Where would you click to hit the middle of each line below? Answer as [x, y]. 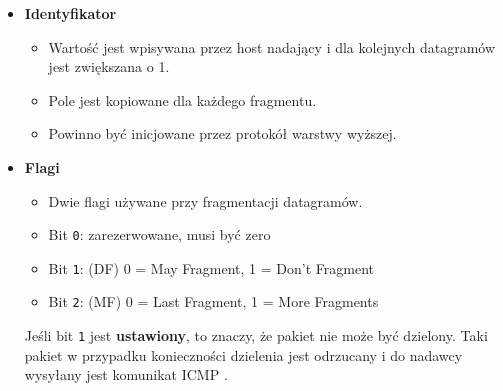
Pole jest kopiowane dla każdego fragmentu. [182, 99]
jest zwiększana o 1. [109, 66]
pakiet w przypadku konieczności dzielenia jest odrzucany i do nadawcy [243, 354]
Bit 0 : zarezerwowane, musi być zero [159, 234]
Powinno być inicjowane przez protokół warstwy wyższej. [222, 133]
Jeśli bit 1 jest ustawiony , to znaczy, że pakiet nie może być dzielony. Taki [256, 335]
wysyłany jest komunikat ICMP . [126, 374]
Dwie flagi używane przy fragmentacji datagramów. [205, 200]
